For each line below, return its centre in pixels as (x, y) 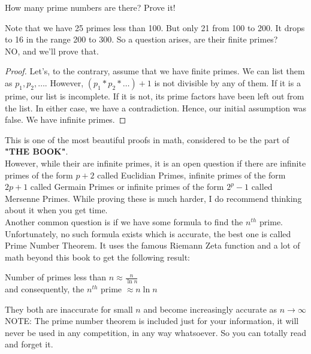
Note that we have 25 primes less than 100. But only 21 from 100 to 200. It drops (155, 27)
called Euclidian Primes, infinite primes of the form (191, 175)
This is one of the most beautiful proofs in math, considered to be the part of (147, 139)
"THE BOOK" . (37, 151)
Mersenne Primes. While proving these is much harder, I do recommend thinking (153, 198)
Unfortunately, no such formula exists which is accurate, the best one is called (148, 233)
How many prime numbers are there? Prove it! (90, 7)
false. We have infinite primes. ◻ (66, 119)
